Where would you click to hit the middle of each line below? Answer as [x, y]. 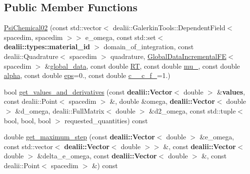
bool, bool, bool [28, 120]
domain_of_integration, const [149, 47]
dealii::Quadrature [31, 56]
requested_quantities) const [106, 120]
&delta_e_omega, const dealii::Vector [97, 156]
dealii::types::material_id [47, 47]
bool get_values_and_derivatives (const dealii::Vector [88, 91]
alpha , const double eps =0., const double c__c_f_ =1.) [87, 75]
